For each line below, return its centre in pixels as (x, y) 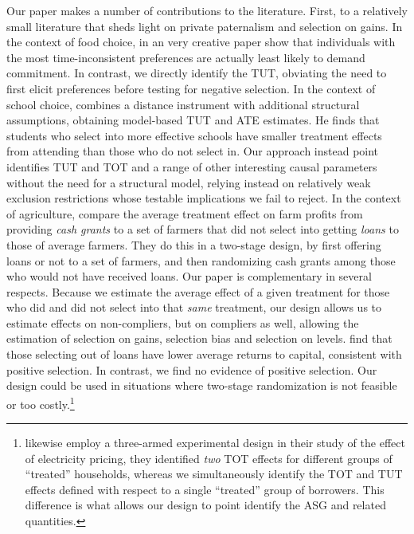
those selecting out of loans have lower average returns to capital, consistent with (204, 354)
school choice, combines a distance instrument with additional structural (183, 104)
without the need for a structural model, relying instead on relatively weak (189, 182)
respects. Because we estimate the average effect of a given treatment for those (198, 291)
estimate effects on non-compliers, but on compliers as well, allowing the (183, 322)
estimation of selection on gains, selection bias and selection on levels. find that (199, 338)
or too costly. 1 (41, 402)
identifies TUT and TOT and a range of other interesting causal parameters (192, 166)
